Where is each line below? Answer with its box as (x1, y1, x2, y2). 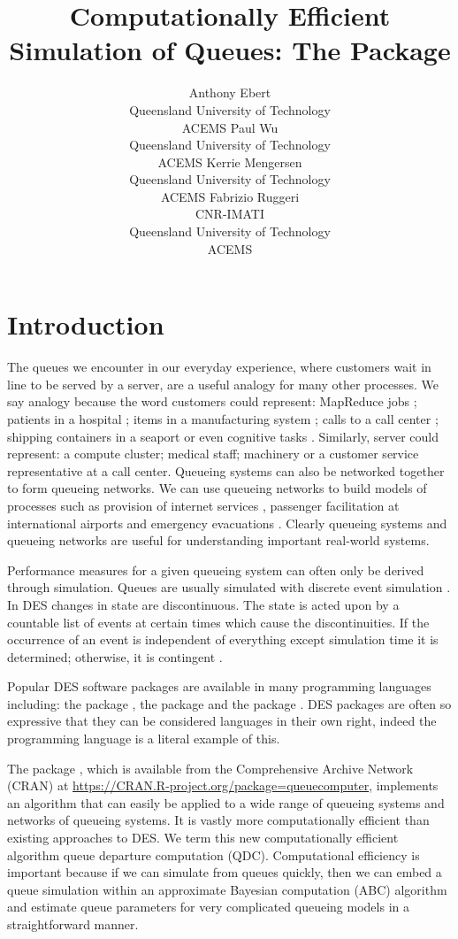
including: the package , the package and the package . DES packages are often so (7, 694, 452, 712)
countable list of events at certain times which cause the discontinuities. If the (7, 612, 430, 631)
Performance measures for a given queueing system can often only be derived (7, 560, 424, 579)
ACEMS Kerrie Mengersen (157, 152, 302, 171)
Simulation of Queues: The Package (9, 32, 451, 68)
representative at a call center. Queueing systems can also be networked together (7, 461, 445, 480)
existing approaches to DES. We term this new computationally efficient (7, 828, 399, 847)
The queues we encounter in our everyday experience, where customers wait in (7, 358, 431, 376)
